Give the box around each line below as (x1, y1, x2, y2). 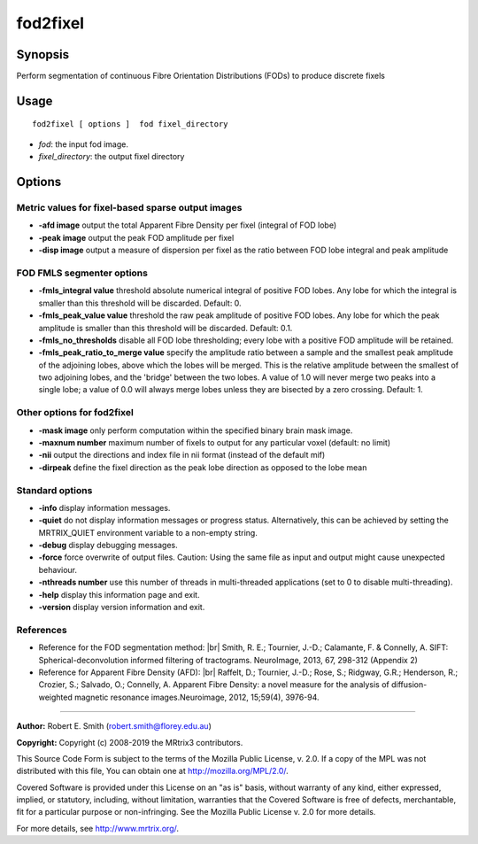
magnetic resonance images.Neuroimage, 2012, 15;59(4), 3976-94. (73, 692, 320, 702)
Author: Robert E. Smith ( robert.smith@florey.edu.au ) (16, 721, 212, 732)
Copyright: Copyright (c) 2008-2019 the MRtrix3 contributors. (16, 737, 243, 747)
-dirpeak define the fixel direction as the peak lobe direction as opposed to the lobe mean (38, 461, 367, 473)
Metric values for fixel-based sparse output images (16, 202, 243, 214)
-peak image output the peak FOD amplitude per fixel (38, 232, 235, 243)
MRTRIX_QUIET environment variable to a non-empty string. (38, 527, 258, 538)
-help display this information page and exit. (38, 589, 200, 600)
